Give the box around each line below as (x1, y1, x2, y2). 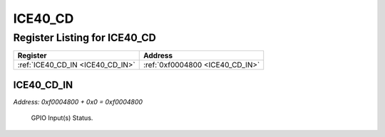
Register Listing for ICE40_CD (13, 31, 156, 44)
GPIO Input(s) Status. (31, 114, 93, 122)
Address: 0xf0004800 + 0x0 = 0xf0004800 (13, 97, 143, 106)
